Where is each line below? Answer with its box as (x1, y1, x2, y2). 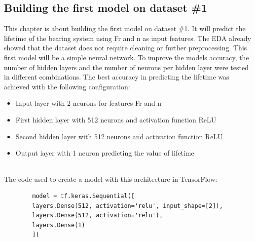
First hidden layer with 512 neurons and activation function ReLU (15, 114, 217, 124)
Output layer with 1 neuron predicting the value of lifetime (15, 148, 194, 158)
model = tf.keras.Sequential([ (32, 192, 135, 200)
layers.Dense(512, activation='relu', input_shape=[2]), (32, 202, 223, 209)
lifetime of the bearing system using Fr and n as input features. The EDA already (4, 33, 251, 43)
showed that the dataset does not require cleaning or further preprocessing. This (4, 42, 247, 53)
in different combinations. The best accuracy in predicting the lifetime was (4, 72, 229, 82)
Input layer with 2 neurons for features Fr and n (15, 98, 162, 108)
